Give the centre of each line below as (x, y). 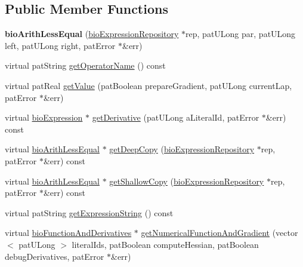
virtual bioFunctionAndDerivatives (68, 233)
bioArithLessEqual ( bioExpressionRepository (92, 34)
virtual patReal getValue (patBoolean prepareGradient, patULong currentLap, (149, 85)
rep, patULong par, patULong (241, 34)
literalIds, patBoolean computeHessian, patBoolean (165, 244)
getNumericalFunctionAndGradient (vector (219, 233)
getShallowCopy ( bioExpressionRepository (187, 181)
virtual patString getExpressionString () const (89, 212)
